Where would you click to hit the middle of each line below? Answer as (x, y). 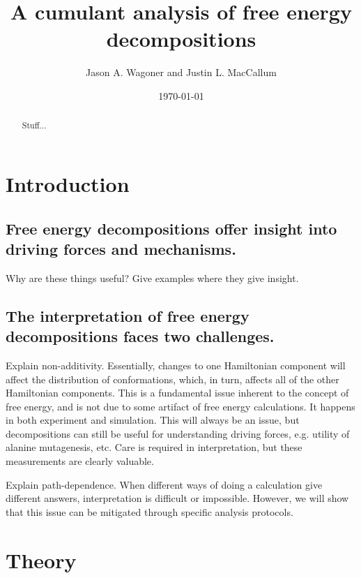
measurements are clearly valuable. (80, 461)
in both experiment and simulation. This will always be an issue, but (153, 420)
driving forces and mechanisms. (121, 248)
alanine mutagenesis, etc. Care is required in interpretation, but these (154, 447)
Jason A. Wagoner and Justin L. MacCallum (181, 72)
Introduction (68, 183)
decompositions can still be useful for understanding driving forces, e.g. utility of (178, 433)
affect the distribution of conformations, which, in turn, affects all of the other (172, 379)
